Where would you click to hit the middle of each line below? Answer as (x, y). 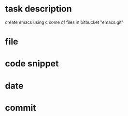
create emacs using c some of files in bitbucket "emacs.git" (64, 22)
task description (38, 9)
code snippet (32, 64)
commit (21, 108)
